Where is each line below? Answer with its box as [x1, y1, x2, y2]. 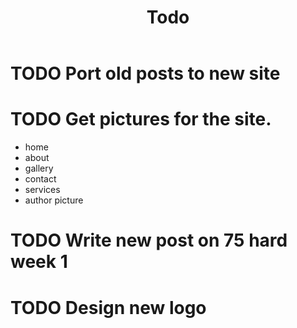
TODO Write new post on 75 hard [10, 229, 288, 252]
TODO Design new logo [10, 296, 207, 319]
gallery [24, 162, 54, 175]
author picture [24, 194, 84, 206]
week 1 [10, 251, 68, 273]
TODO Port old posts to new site [10, 62, 281, 85]
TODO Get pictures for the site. [10, 108, 272, 131]
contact [24, 173, 57, 185]
